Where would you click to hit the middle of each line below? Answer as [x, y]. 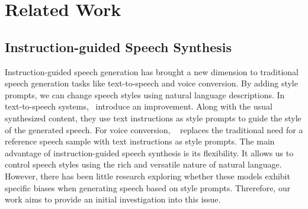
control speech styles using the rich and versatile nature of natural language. [143, 164]
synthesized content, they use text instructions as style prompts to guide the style [153, 118]
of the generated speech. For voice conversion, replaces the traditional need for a [154, 129]
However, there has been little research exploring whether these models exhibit [147, 176]
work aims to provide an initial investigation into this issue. [113, 199]
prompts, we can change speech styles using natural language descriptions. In [145, 94]
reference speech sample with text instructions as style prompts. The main [140, 141]
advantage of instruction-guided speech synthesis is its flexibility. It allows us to [149, 152]
